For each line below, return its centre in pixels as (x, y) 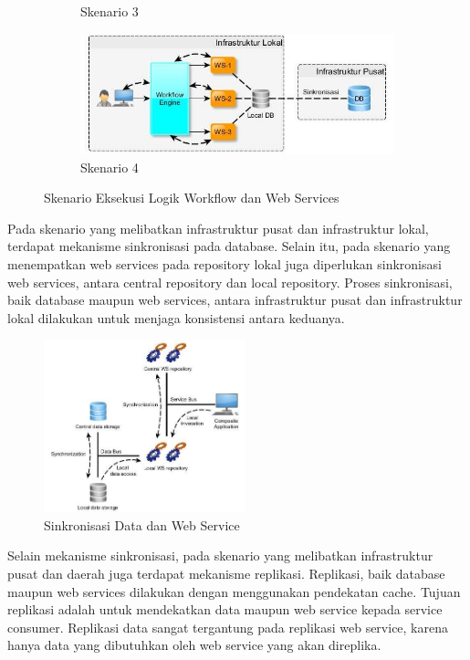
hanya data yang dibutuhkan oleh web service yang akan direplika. (194, 645)
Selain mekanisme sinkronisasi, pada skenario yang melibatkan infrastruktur (220, 555)
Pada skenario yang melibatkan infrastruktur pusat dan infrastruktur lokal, (218, 228)
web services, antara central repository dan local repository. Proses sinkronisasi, (230, 282)
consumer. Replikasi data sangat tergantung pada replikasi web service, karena (228, 627)
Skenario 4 (110, 167)
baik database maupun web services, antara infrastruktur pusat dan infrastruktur (235, 300)
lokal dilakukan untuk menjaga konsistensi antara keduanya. (176, 317)
